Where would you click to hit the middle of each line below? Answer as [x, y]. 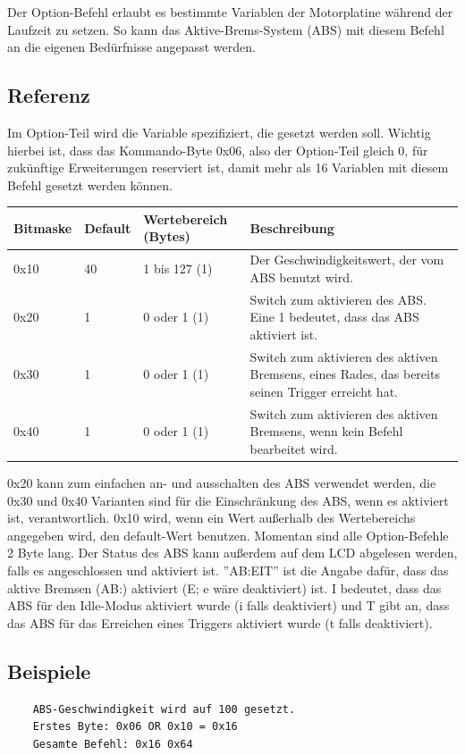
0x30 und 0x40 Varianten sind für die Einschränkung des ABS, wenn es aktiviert [228, 500]
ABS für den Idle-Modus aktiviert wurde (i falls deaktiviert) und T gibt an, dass [228, 605]
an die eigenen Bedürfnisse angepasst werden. [131, 47]
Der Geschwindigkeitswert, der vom [347, 260]
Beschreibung [292, 227]
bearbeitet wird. [294, 448]
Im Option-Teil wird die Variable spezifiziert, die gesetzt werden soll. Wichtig [219, 132]
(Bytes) [167, 236]
